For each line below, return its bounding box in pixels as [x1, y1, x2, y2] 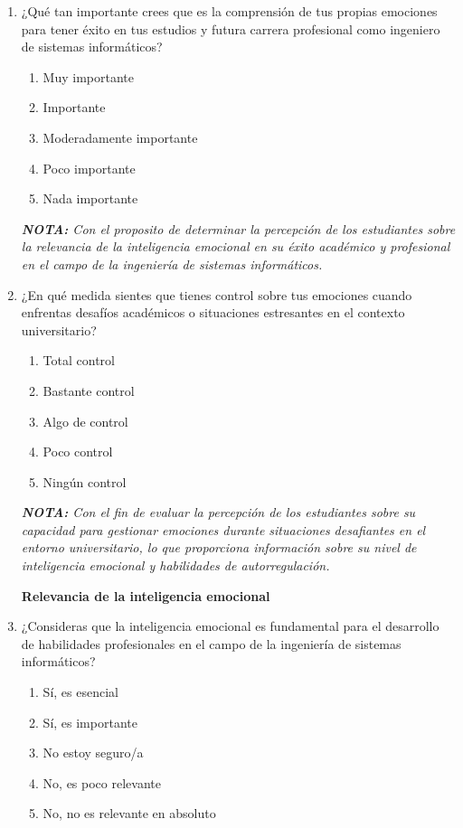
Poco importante [43, 158, 136, 177]
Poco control [43, 442, 113, 461]
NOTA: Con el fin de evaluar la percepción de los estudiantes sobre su [21, 503, 416, 522]
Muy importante [43, 67, 134, 86]
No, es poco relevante [43, 773, 161, 792]
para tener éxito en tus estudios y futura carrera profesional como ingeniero [21, 19, 440, 38]
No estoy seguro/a [43, 743, 144, 762]
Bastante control [43, 381, 135, 400]
